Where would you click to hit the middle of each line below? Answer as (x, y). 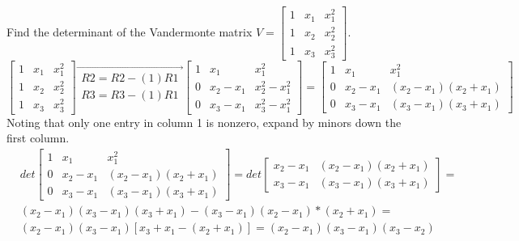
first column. (38, 138)
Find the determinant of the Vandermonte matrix (130, 31)
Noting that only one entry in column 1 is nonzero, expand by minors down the (204, 122)
